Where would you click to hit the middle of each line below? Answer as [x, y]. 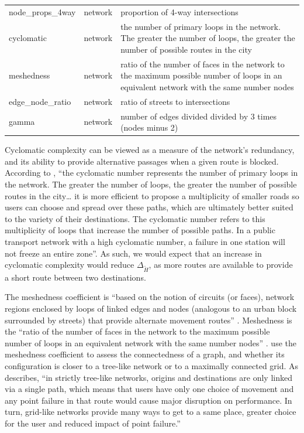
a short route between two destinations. [75, 277]
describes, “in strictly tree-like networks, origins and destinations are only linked [148, 377]
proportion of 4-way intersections [179, 11]
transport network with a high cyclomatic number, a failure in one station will [145, 241]
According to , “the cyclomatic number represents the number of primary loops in [151, 173]
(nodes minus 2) [149, 127]
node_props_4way [42, 11]
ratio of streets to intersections [175, 101]
